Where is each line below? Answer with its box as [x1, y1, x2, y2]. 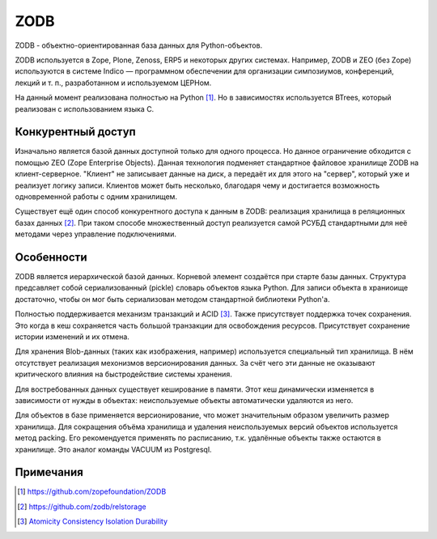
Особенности [15, 250, 87, 264]
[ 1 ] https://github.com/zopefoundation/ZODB [17, 486, 167, 497]
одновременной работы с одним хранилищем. [15, 191, 178, 202]
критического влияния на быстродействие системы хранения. [15, 369, 232, 380]
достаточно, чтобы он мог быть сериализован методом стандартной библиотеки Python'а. [15, 294, 330, 303]
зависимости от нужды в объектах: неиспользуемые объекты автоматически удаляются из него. [15, 395, 354, 405]
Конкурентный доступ [15, 125, 137, 139]
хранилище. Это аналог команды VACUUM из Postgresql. [15, 444, 212, 454]
